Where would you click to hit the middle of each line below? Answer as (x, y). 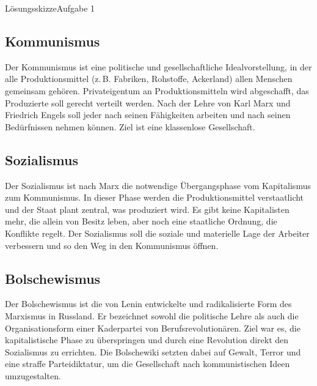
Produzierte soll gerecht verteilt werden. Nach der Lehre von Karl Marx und (148, 102)
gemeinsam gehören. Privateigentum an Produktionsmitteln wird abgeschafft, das (157, 90)
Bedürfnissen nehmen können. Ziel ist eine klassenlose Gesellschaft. (130, 126)
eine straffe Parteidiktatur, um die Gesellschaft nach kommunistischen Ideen (148, 364)
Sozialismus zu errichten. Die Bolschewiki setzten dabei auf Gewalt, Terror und (153, 351)
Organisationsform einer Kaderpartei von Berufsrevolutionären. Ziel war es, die (153, 328)
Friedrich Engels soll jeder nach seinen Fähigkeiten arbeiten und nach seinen (148, 115)
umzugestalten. (33, 375)
